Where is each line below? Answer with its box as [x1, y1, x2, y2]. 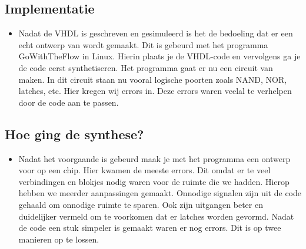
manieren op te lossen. [18, 233, 99, 245]
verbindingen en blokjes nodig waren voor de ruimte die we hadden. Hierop [18, 175, 290, 187]
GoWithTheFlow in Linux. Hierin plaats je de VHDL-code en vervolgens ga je [18, 50, 301, 62]
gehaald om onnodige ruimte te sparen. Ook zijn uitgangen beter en [18, 198, 263, 210]
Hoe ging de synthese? [5, 124, 144, 143]
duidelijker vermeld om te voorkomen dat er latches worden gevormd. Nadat [18, 210, 294, 222]
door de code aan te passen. [18, 96, 119, 108]
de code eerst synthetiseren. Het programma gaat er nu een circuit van [18, 61, 273, 73]
